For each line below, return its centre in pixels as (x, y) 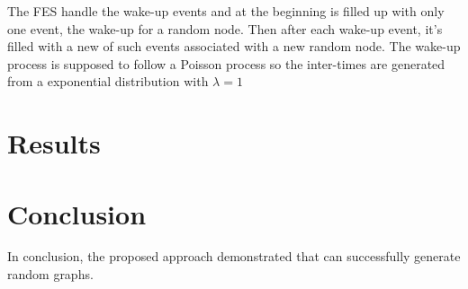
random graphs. (50, 274)
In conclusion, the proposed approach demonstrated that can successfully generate (234, 256)
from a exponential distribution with (108, 81)
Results (54, 143)
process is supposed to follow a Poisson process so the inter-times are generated (226, 63)
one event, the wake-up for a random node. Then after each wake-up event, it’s (225, 28)
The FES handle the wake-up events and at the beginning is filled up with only (226, 11)
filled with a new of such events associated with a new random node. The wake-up (234, 46)
